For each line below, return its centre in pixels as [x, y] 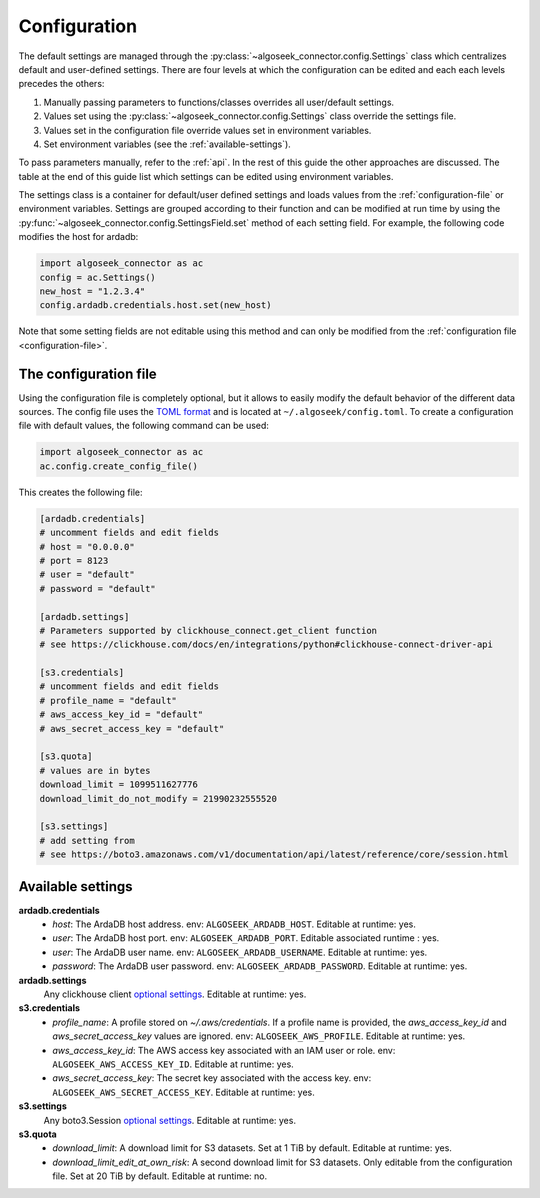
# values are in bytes [95, 770]
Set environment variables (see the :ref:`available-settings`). [167, 144]
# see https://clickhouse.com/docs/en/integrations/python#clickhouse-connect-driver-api [266, 644]
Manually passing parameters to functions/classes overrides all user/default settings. [219, 102]
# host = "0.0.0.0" [87, 546]
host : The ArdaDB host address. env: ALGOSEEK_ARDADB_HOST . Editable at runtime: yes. [234, 924]
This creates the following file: [81, 492]
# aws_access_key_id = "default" [121, 714]
